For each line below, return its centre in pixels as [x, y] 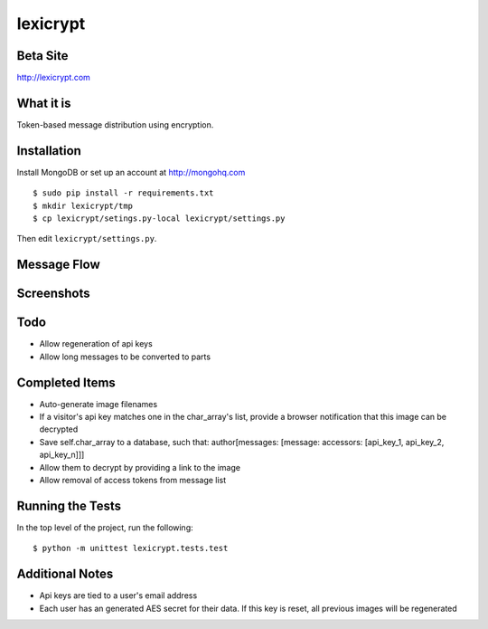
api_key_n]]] [62, 455]
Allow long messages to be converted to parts [125, 357]
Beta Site [42, 56]
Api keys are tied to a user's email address [118, 596]
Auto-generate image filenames [99, 404]
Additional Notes [65, 574]
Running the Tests [69, 505]
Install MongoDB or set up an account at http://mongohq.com [131, 172]
